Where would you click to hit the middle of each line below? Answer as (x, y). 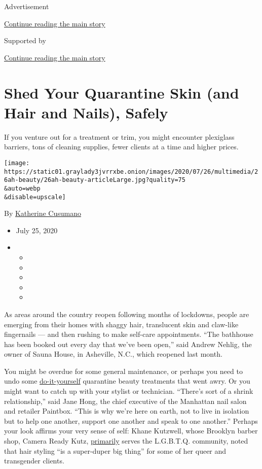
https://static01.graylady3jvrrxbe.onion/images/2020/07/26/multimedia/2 (131, 171)
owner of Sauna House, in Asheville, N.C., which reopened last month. (113, 354)
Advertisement (27, 6)
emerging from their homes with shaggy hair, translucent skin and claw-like (121, 324)
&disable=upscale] (35, 197)
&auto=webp (22, 188)
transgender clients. (34, 461)
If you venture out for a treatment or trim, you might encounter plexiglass (119, 136)
